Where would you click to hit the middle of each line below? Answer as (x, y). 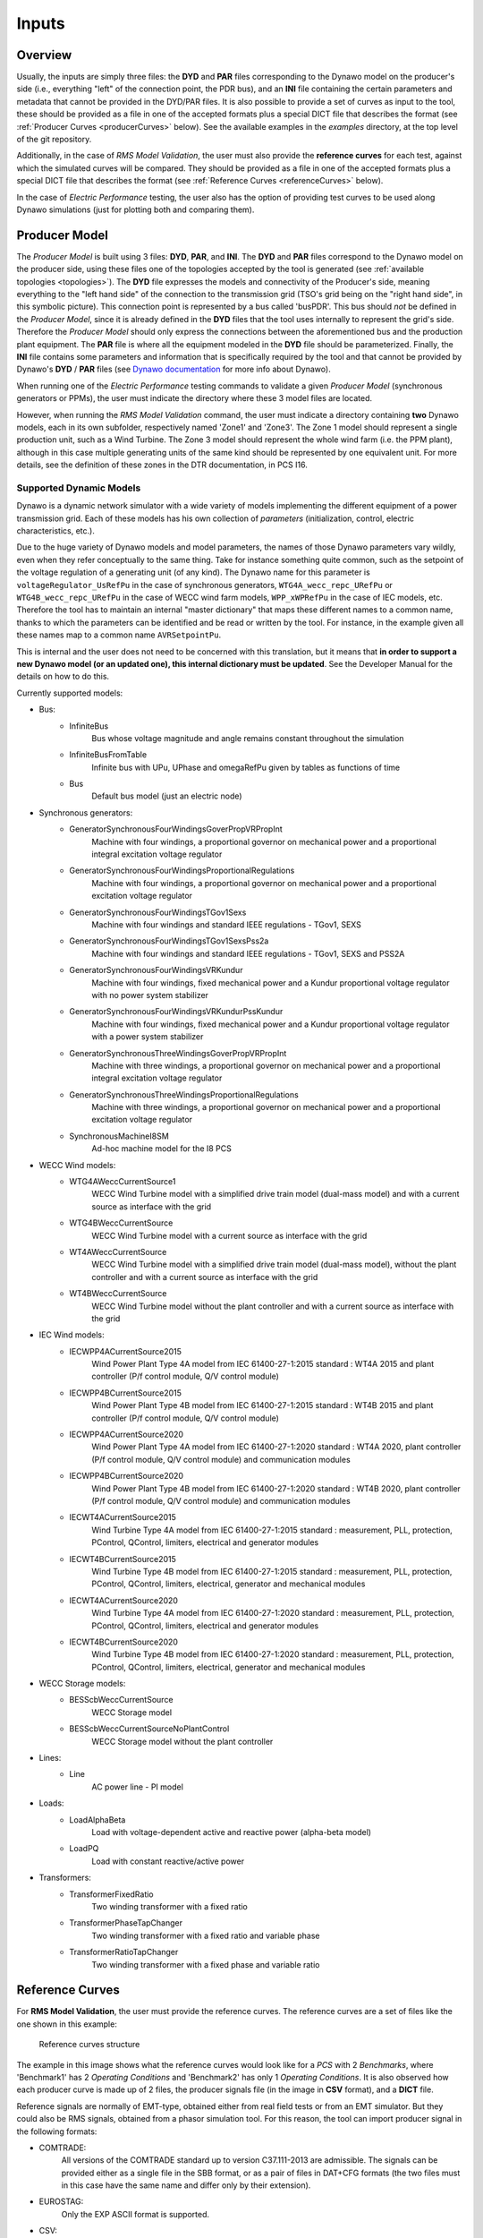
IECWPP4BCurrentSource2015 (126, 1393)
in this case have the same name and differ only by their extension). (186, 2185)
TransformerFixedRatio (111, 1894)
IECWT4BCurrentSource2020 (124, 1642)
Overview (44, 55)
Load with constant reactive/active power (168, 1861)
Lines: (50, 1758)
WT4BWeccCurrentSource (118, 1294)
